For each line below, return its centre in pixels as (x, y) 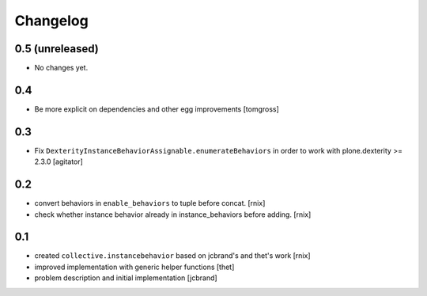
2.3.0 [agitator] (59, 161)
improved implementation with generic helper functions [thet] (134, 267)
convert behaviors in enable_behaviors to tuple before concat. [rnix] (150, 203)
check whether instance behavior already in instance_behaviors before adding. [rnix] (173, 214)
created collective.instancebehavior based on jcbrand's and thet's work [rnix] (173, 256)
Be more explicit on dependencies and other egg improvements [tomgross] (157, 109)
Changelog (51, 21)
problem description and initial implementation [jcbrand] (126, 278)
